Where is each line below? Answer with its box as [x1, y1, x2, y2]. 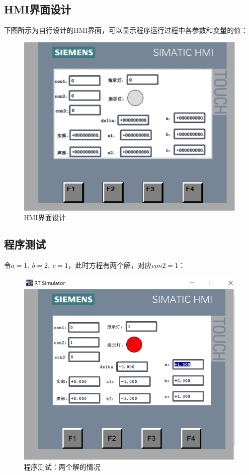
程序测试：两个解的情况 [24, 461, 100, 472]
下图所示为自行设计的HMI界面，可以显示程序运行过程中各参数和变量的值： [4, 25, 248, 35]
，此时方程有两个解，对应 [68, 260, 152, 270]
